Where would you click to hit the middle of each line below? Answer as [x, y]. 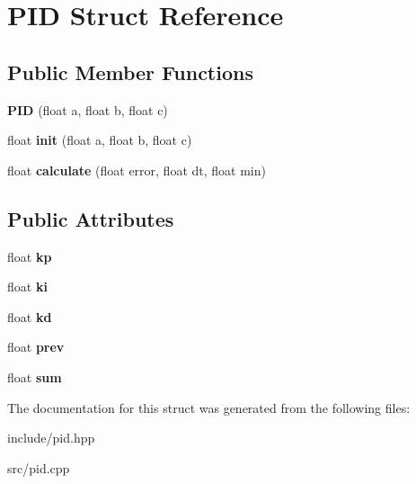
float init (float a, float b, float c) [100, 140]
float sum [35, 376]
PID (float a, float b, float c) [88, 109]
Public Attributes [91, 218]
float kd [30, 316]
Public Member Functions [130, 72]
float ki [27, 287]
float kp [30, 256]
